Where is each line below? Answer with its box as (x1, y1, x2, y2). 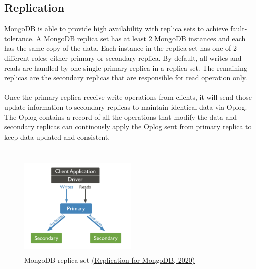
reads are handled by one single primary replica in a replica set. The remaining (4, 62, 247, 73)
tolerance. (4, 33, 34, 43)
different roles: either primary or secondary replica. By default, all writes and (4, 52, 242, 63)
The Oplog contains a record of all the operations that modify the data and (4, 111, 237, 122)
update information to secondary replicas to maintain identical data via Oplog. (4, 101, 247, 112)
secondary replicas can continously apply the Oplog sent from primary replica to (4, 121, 252, 132)
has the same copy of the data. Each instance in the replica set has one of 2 (4, 43, 237, 53)
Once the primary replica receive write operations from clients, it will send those (4, 92, 252, 102)
